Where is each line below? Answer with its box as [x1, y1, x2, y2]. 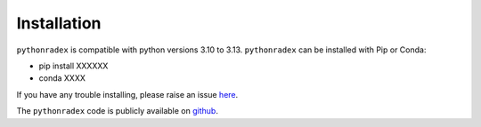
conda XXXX [38, 73, 86, 83]
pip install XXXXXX [38, 60, 109, 71]
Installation [16, 13, 102, 33]
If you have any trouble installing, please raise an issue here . [16, 89, 239, 99]
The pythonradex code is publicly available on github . [16, 106, 218, 116]
